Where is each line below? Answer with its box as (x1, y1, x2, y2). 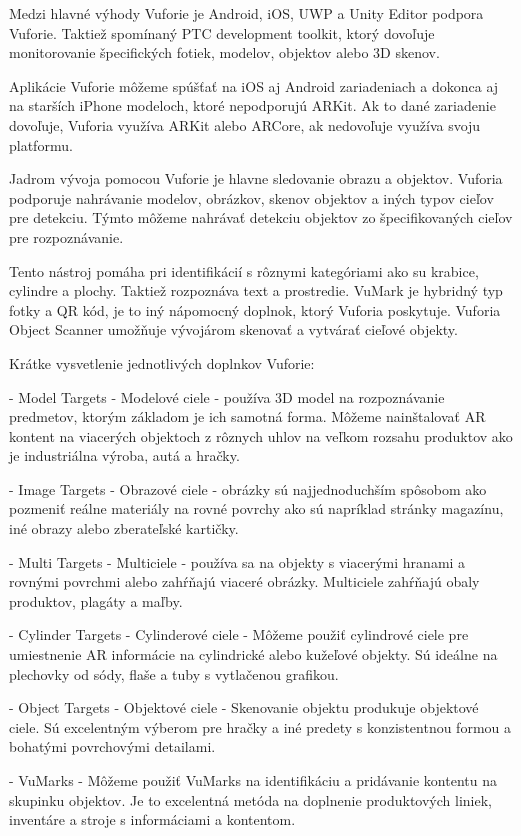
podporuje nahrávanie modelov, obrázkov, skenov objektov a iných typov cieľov (9, 187, 494, 208)
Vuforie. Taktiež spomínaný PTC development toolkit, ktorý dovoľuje (9, 22, 435, 43)
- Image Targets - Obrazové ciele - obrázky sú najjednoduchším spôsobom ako (9, 478, 487, 499)
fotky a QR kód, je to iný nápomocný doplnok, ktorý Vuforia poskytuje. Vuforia (9, 299, 501, 320)
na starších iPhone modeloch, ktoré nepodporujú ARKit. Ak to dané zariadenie (9, 95, 496, 116)
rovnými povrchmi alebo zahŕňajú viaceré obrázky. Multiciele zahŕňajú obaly (9, 571, 480, 592)
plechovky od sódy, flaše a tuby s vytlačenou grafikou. (9, 663, 339, 684)
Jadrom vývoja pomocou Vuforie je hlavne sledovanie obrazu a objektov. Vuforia (9, 168, 503, 189)
